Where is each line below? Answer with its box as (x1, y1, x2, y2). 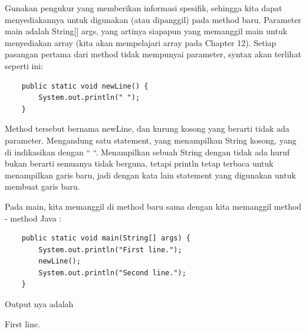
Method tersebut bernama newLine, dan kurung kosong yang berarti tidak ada (5, 122, 289, 135)
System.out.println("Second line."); (38, 268, 186, 277)
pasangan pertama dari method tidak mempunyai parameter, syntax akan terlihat (5, 48, 301, 60)
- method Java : (5, 211, 62, 224)
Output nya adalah (5, 298, 74, 310)
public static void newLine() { (21, 82, 149, 90)
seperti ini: (5, 59, 44, 71)
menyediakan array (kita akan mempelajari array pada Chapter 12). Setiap (5, 36, 277, 48)
